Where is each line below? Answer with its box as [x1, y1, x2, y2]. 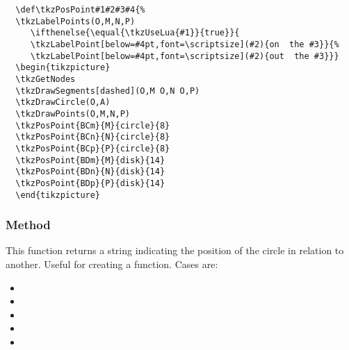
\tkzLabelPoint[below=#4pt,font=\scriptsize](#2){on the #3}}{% [30, 39, 339, 49]
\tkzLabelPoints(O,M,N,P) [15, 16, 136, 26]
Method [6, 216, 51, 233]
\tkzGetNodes [15, 74, 76, 84]
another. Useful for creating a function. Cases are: [6, 256, 218, 271]
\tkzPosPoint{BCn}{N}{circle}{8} [15, 132, 170, 142]
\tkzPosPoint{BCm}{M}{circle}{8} [15, 120, 170, 131]
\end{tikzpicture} [15, 190, 101, 200]
